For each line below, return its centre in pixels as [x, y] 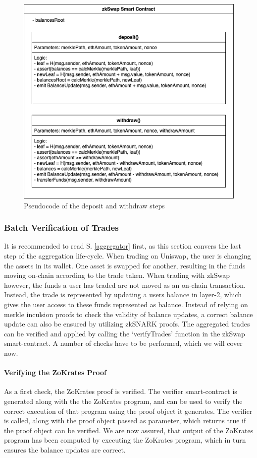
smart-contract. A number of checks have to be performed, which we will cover [123, 343]
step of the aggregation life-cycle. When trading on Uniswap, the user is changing [128, 256]
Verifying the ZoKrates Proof [55, 372]
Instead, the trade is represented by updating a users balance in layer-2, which [123, 294]
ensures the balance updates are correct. [65, 449]
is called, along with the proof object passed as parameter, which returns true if [125, 421]
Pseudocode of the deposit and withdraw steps [94, 205]
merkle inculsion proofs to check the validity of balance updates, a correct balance [128, 314]
